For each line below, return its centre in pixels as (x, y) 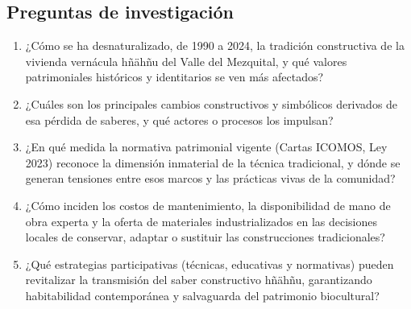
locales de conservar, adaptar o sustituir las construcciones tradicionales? (205, 237)
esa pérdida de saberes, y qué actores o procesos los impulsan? (179, 119)
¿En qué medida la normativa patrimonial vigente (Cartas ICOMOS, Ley (206, 147)
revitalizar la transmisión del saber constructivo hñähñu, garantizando (199, 280)
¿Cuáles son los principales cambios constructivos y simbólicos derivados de (212, 103)
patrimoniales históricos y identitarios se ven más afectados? (174, 77)
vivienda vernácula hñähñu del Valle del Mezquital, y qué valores (186, 61)
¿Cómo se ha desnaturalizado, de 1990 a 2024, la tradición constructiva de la (215, 45)
